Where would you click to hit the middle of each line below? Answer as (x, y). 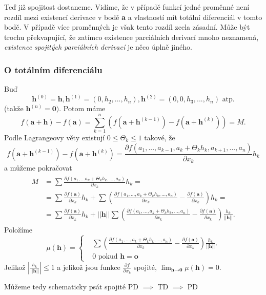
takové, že (160, 137)
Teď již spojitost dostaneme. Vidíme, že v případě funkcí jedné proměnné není (127, 7)
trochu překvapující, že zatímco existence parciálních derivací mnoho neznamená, (131, 37)
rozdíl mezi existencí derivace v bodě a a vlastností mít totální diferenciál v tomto (133, 17)
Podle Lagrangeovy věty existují (55, 137)
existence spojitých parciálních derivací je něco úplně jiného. (98, 47)
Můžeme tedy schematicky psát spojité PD (71, 286)
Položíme (18, 229)
